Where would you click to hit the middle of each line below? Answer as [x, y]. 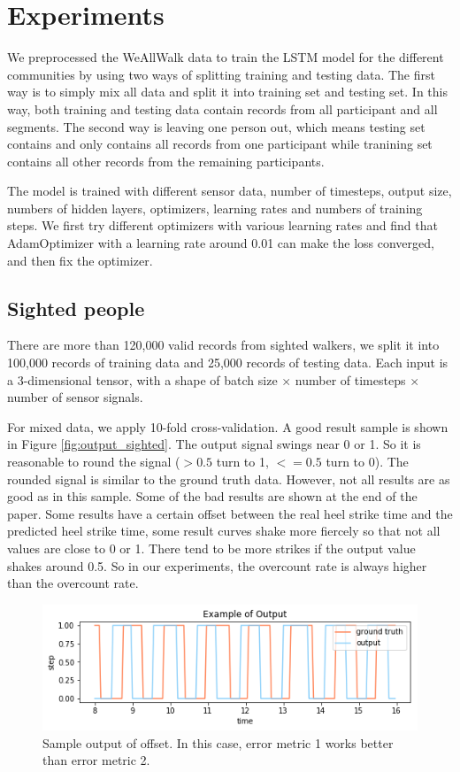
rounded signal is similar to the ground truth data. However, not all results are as [229, 479]
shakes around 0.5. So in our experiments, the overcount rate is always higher [217, 565]
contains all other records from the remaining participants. [166, 161]
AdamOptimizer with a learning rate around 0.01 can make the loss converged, [221, 243]
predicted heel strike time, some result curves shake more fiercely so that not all [224, 531]
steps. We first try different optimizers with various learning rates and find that [222, 225]
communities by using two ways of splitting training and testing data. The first [221, 74]
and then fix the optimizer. [80, 260]
